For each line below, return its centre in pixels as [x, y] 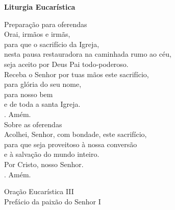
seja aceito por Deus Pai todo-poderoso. [66, 64]
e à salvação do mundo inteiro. [52, 154]
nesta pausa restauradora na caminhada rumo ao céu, [88, 54]
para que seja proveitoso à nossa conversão [71, 144]
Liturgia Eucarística [40, 7]
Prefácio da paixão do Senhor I [53, 201]
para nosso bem [29, 94]
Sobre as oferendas [33, 124]
